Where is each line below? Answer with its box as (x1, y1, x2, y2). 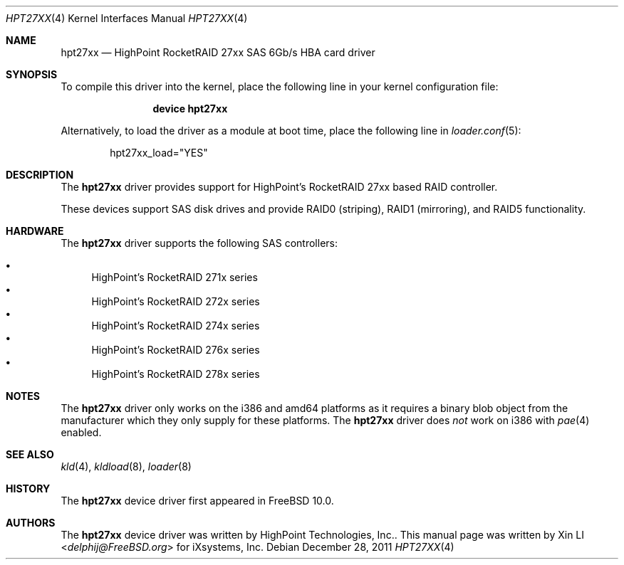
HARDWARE (6, 225, 64, 237)
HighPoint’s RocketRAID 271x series (91, 271, 258, 283)
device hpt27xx (152, 102, 228, 115)
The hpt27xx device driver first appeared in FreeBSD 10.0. (61, 495, 334, 507)
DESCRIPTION (6, 169, 74, 181)
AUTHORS (6, 517, 56, 529)
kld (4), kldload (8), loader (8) (61, 460, 192, 472)
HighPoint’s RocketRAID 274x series (91, 320, 260, 332)
